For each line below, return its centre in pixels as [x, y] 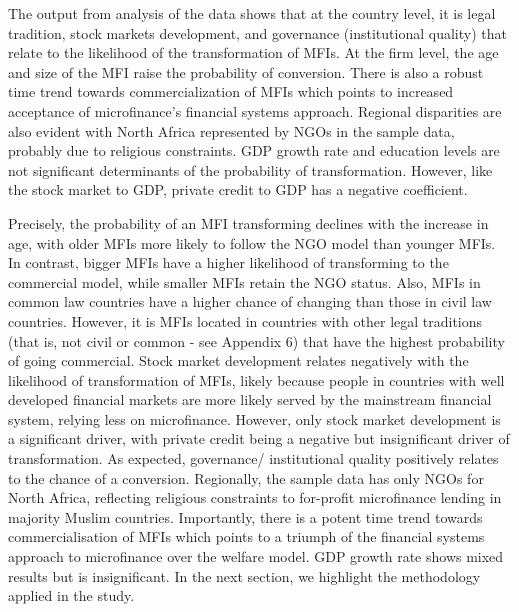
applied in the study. [71, 595]
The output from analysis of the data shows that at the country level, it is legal [252, 13]
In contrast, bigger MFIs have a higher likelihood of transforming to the [228, 262]
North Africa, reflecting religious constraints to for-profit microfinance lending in [255, 497]
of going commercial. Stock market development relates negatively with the [238, 360]
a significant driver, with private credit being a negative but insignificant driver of [259, 438]
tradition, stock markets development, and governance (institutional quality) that [257, 32]
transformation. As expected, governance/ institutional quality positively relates [253, 458]
